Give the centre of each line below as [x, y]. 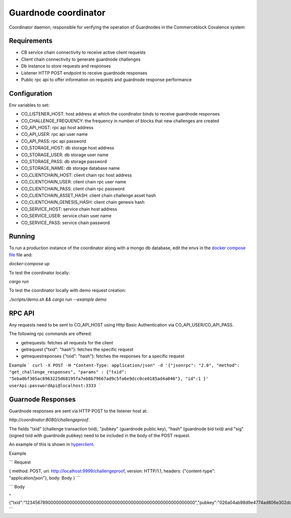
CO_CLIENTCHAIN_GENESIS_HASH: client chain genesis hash [83, 202]
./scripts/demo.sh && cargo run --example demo [58, 299]
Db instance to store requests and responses [66, 66]
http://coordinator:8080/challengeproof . [49, 420]
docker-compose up [29, 264]
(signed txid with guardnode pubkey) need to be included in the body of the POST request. [100, 435]
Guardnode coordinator [57, 13]
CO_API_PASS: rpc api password [54, 141]
